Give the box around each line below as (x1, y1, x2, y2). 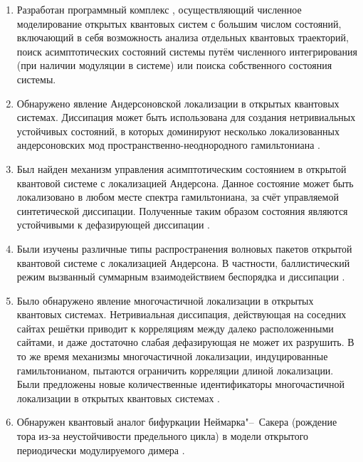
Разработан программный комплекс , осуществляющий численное (16, 2, 302, 16)
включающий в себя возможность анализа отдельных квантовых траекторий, (16, 30, 349, 45)
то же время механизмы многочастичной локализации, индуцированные (16, 349, 328, 364)
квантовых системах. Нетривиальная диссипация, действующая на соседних (16, 307, 347, 322)
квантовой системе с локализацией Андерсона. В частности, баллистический (16, 255, 350, 270)
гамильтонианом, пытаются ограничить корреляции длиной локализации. (16, 362, 334, 377)
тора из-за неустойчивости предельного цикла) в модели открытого (16, 429, 309, 443)
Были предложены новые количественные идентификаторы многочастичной (16, 377, 345, 392)
